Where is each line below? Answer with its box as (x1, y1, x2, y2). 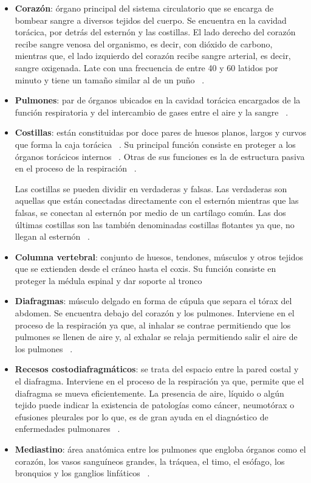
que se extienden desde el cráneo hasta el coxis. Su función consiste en (15, 262, 276, 275)
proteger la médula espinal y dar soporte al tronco (15, 274, 202, 287)
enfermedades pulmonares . (15, 422, 120, 435)
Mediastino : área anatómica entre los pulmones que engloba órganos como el (15, 443, 306, 455)
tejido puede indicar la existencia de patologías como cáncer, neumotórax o (15, 398, 295, 411)
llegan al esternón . (15, 230, 90, 243)
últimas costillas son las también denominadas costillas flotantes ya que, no (15, 218, 295, 231)
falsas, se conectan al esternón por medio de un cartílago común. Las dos (15, 206, 286, 218)
